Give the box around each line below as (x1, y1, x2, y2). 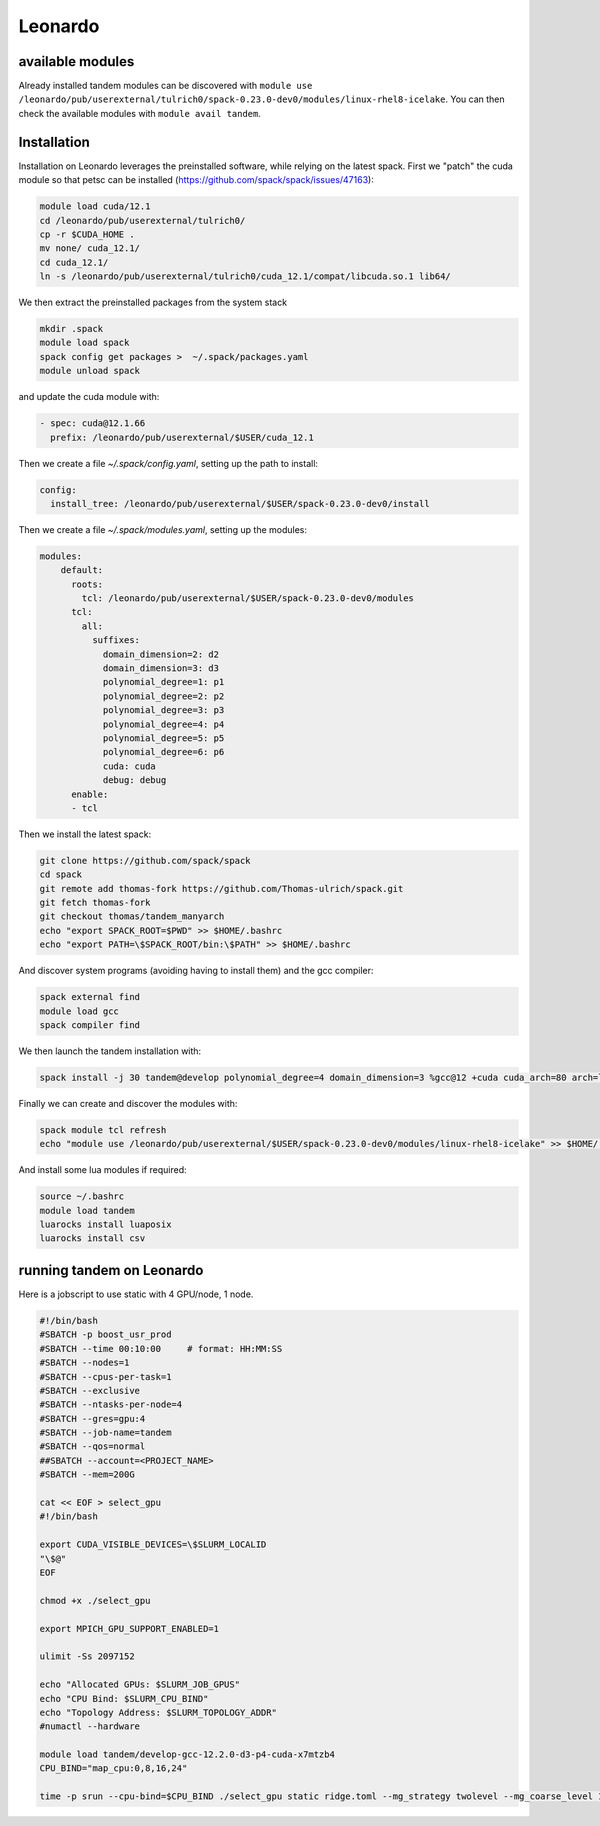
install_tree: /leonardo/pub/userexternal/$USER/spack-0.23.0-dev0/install (50, 498, 430, 509)
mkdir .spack (39, 323, 104, 335)
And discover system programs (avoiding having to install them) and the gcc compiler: (18, 965, 374, 977)
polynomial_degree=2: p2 (102, 690, 225, 702)
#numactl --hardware (39, 1721, 140, 1732)
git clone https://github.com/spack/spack (39, 855, 251, 866)
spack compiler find (39, 1020, 140, 1030)
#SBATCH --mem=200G (39, 1469, 135, 1480)
